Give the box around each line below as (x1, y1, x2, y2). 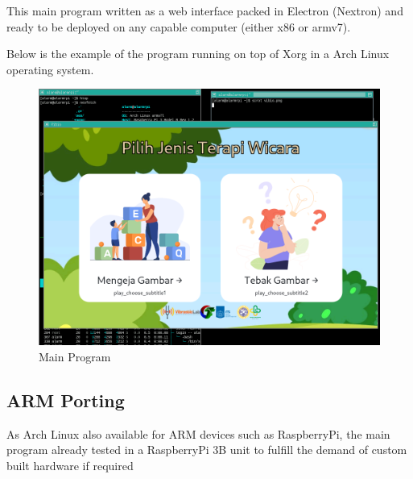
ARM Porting (6, 387, 125, 412)
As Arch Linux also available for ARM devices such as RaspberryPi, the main (6, 425, 390, 442)
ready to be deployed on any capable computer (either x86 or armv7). (6, 18, 351, 35)
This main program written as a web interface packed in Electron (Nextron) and (6, 2, 403, 19)
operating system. (6, 60, 94, 77)
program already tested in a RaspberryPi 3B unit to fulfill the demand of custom (6, 441, 407, 458)
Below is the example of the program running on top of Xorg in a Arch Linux (6, 45, 390, 62)
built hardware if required (6, 456, 134, 473)
